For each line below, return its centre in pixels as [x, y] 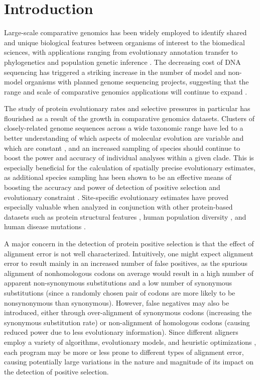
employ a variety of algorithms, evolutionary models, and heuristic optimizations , [130, 342]
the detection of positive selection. [56, 371]
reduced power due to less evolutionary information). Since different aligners [121, 332]
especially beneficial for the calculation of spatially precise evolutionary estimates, [130, 167]
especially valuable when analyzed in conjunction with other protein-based [118, 207]
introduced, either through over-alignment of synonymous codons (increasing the [128, 312]
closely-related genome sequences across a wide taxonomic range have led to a [124, 128]
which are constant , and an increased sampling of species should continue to [122, 148]
